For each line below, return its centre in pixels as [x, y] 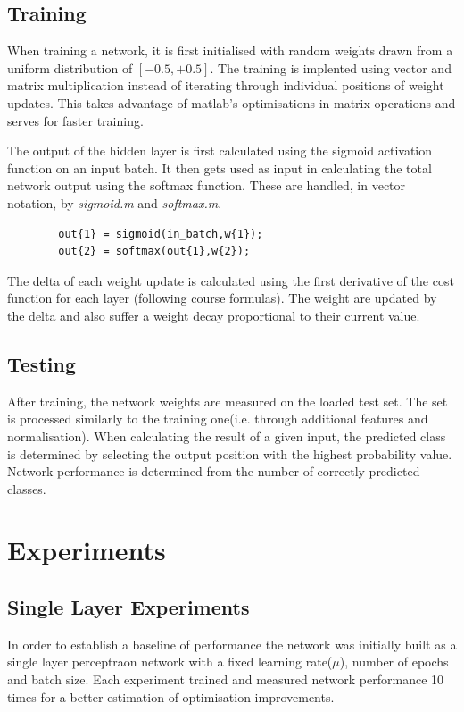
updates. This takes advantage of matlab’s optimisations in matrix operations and [232, 102]
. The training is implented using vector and [331, 67]
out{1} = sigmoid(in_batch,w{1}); [161, 234]
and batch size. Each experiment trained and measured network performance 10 [226, 679]
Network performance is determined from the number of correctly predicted [214, 471]
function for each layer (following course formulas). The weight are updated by [222, 298]
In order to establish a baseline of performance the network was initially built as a [232, 644]
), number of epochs [394, 662]
